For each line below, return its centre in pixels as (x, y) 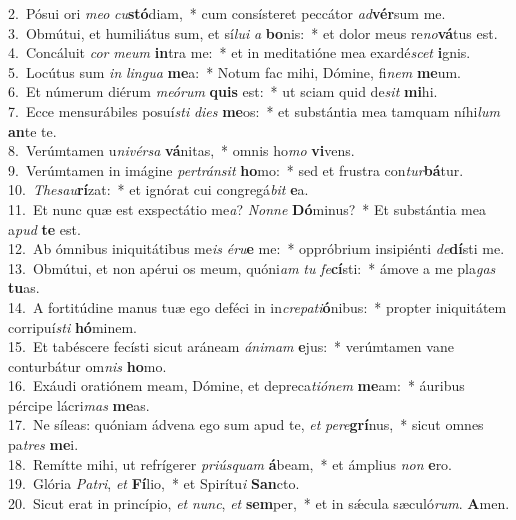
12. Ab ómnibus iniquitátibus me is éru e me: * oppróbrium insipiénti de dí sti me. (256, 248)
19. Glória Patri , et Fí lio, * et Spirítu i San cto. (154, 483)
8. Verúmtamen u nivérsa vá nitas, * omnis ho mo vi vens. (181, 150)
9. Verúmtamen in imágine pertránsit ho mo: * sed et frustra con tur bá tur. (236, 169)
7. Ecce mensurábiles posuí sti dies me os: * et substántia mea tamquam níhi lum (254, 110)
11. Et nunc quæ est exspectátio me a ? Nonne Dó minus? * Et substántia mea (247, 208)
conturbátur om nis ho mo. (87, 365)
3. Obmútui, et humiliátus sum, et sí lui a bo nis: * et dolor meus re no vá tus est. (253, 32)
